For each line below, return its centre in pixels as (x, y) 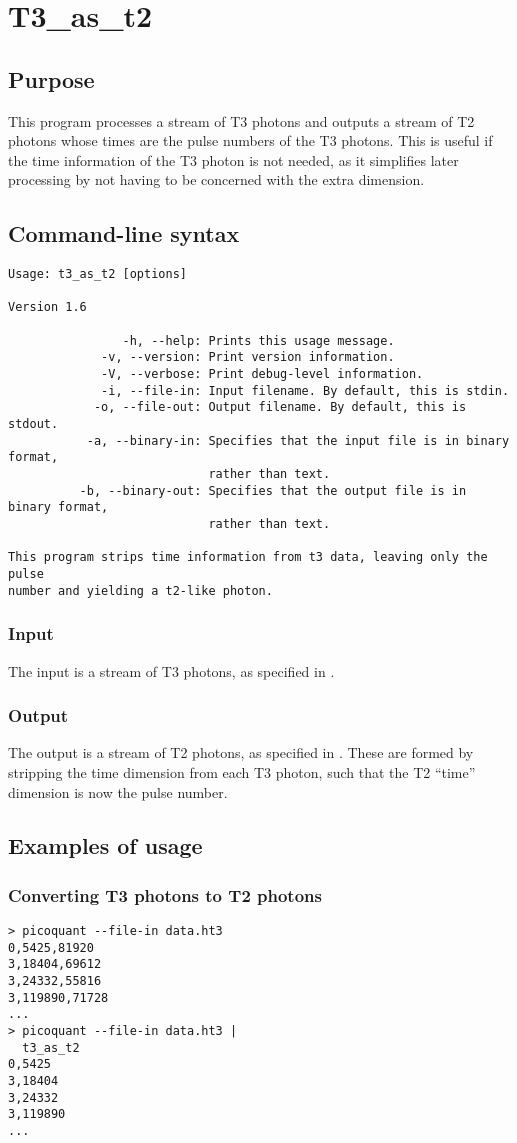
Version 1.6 (47, 307)
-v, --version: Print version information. (248, 357)
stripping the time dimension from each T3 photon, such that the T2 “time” (242, 771)
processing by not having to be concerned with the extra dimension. (216, 179)
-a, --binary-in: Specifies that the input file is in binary (298, 440)
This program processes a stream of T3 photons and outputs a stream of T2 (241, 120)
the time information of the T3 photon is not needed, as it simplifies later (233, 159)
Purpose (51, 78)
